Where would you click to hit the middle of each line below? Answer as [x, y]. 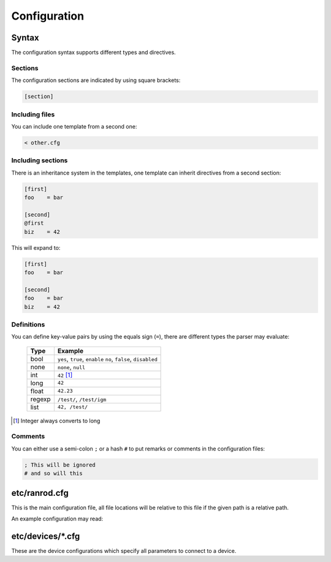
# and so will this [53, 474]
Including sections [40, 160]
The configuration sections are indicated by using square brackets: [96, 80]
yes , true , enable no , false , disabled [107, 359]
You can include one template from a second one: [74, 126]
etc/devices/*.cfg [46, 536]
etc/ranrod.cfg [40, 493]
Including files [33, 114]
